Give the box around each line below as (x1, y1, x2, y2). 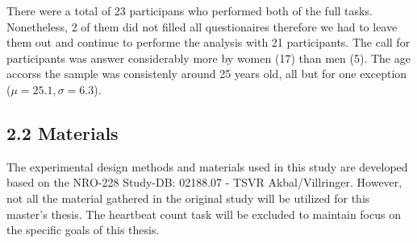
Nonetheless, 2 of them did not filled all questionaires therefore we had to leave (6, 18, 398, 35)
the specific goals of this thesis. (6, 221, 160, 238)
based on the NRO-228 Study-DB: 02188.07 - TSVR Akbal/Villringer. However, (6, 174, 402, 191)
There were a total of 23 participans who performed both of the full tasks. (6, 2, 373, 19)
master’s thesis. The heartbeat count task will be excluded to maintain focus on (6, 205, 401, 222)
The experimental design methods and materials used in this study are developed (6, 158, 408, 175)
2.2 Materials (6, 120, 119, 145)
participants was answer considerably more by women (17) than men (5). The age (6, 49, 411, 66)
